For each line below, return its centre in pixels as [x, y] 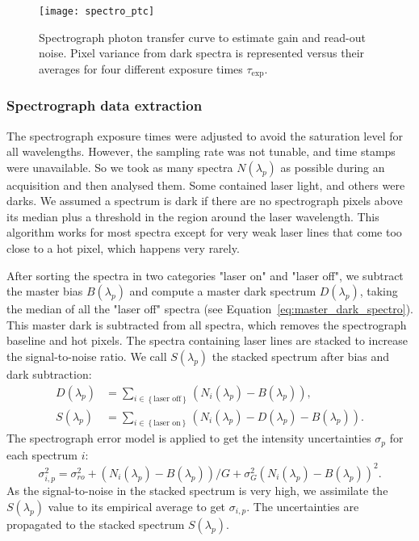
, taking [379, 291]
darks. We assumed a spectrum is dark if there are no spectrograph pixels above [205, 201]
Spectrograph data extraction [105, 105]
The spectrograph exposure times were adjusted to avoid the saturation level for [205, 135]
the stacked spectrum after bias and [301, 356]
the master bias [45, 291]
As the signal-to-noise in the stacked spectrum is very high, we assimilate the [197, 491]
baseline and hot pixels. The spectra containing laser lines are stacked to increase [207, 340]
